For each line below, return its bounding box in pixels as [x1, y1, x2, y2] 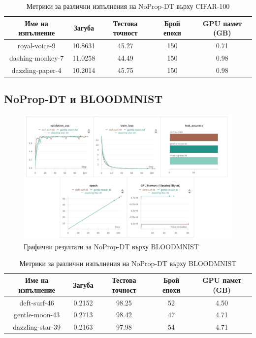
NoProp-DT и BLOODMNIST [4, 91, 163, 106]
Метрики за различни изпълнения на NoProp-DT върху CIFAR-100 [26, 1, 230, 11]
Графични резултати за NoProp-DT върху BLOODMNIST [24, 241, 199, 252]
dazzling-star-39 [13, 322, 61, 332]
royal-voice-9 [17, 40, 56, 51]
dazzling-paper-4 [11, 65, 62, 75]
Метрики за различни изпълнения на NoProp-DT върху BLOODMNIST [19, 258, 237, 268]
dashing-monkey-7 [9, 52, 64, 63]
